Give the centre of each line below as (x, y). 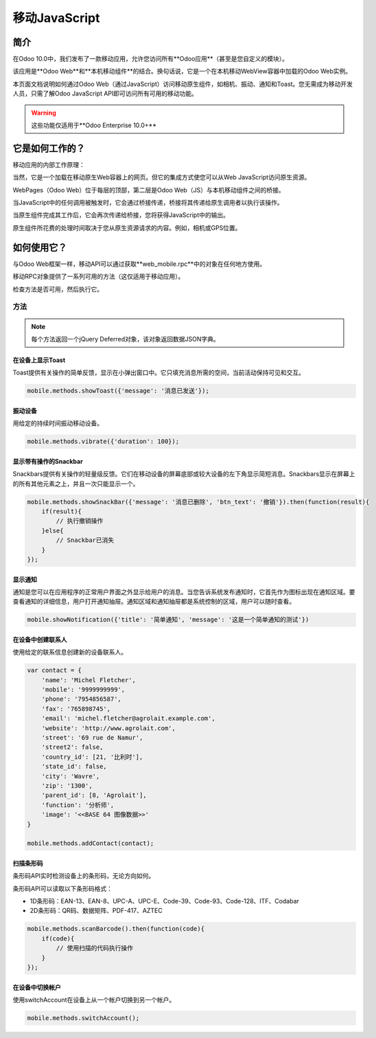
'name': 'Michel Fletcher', (89, 680)
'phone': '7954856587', (81, 699)
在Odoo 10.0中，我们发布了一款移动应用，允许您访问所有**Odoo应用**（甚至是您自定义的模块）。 (150, 59)
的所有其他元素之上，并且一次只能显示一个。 (76, 484)
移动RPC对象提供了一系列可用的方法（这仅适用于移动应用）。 (98, 277)
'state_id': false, (74, 767)
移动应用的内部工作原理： (49, 164)
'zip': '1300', (67, 786)
